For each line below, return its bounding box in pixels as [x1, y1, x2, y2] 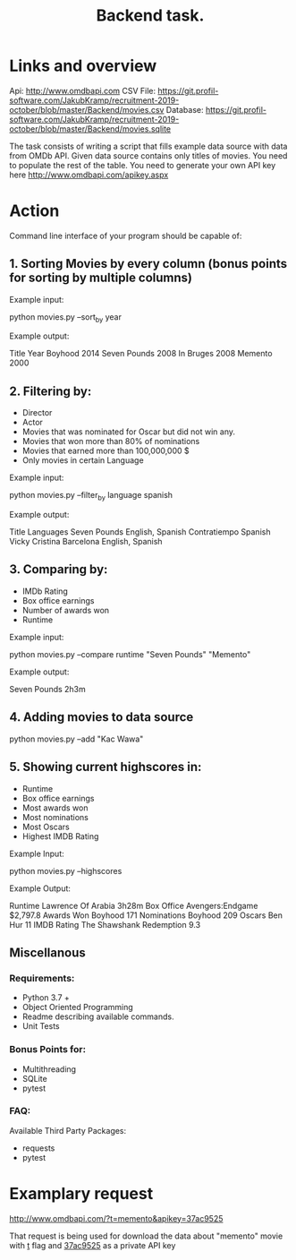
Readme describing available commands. [21, 1011, 174, 1022]
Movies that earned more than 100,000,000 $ [21, 445, 190, 457]
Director [21, 407, 53, 418]
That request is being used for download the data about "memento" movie [9, 1230, 283, 1241]
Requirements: [9, 972, 75, 984]
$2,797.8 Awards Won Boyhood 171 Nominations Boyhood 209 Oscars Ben [9, 910, 283, 921]
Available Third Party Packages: [9, 1125, 127, 1136]
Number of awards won [21, 604, 110, 615]
